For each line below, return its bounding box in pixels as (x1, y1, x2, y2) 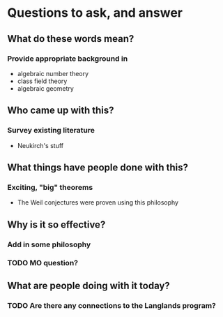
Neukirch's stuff (17, 141, 64, 149)
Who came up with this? (7, 105, 114, 117)
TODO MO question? (7, 258, 79, 268)
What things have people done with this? (7, 161, 188, 173)
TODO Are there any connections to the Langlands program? (7, 300, 216, 310)
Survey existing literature (7, 126, 95, 135)
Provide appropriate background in (7, 54, 128, 64)
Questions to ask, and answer (7, 5, 183, 21)
